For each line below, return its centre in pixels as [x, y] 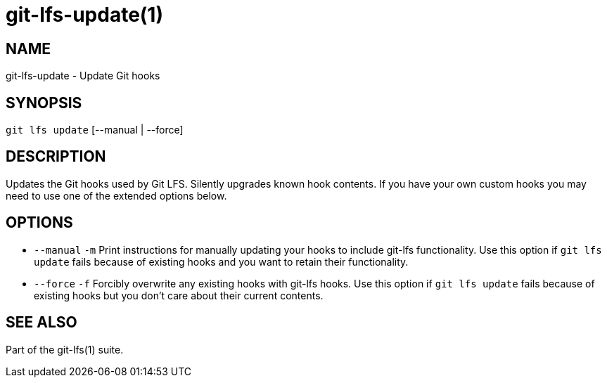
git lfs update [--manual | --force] [95, 130]
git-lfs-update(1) [84, 15]
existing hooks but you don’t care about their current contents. [179, 295]
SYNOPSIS [44, 103]
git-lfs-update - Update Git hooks [83, 76]
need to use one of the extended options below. [116, 195]
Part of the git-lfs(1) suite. [65, 349]
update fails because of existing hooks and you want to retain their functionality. [221, 261]
